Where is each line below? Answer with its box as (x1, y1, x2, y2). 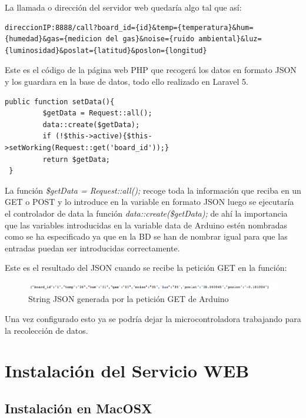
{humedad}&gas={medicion (5, 35, 102, 44)
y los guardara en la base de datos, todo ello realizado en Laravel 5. (5, 75, 248, 87)
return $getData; (42, 155, 110, 164)
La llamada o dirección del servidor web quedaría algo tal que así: (5, 1, 242, 13)
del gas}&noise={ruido (105, 35, 195, 44)
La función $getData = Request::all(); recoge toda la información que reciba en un (5, 184, 301, 196)
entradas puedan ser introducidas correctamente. (5, 241, 180, 254)
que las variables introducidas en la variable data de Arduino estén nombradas (5, 218, 288, 231)
